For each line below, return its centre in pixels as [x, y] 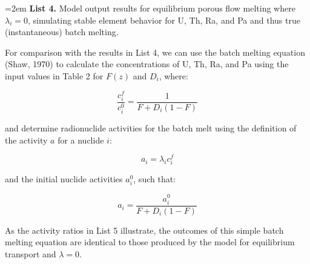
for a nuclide [81, 140]
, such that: [155, 179]
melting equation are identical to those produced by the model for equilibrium [150, 242]
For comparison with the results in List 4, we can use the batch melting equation [155, 52]
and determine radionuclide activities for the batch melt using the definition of [151, 127]
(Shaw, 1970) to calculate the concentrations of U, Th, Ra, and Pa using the [147, 64]
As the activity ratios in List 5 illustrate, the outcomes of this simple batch [144, 230]
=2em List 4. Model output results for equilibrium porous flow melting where [150, 8]
